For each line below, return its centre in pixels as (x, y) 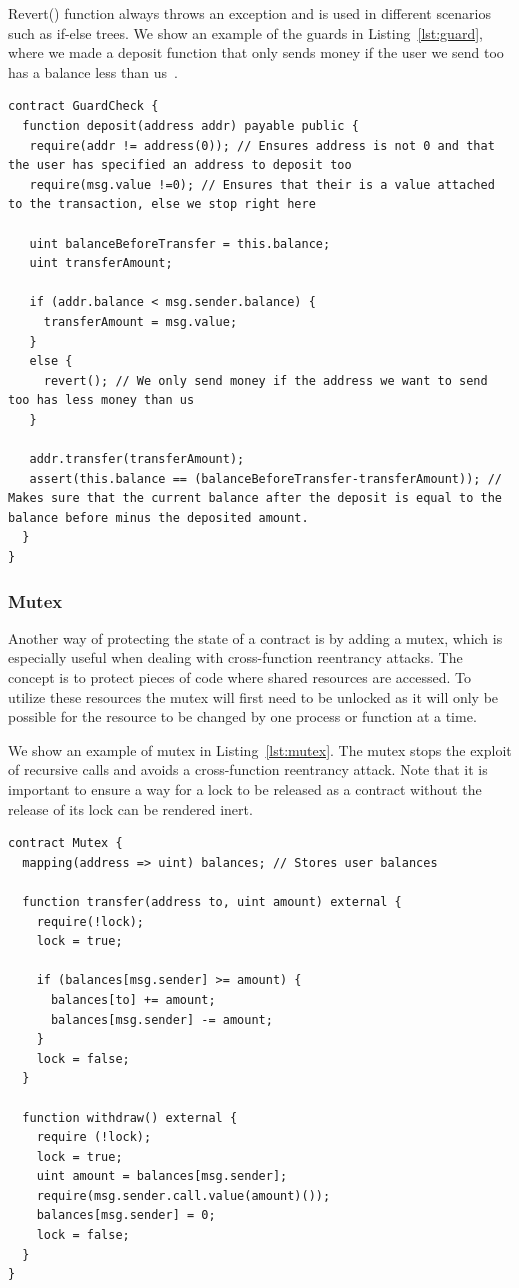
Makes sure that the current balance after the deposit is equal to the (255, 498)
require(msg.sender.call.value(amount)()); (183, 1195)
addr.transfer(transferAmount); (137, 459)
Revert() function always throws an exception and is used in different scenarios (250, 13)
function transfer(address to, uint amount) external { (212, 901)
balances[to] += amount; (133, 999)
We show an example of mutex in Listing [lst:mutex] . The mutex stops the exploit (260, 749)
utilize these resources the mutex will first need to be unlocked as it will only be (253, 696)
